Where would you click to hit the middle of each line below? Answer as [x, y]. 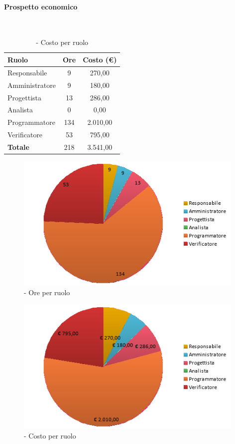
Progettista [24, 97]
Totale [18, 147]
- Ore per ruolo [47, 292]
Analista [20, 110]
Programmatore [31, 122]
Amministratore [32, 85]
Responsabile [27, 72]
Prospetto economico [41, 6]
